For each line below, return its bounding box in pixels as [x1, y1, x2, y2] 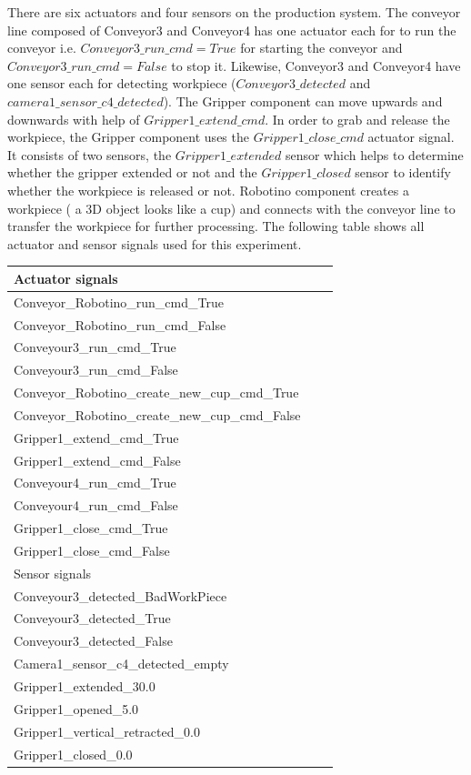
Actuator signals [14, 268, 118, 287]
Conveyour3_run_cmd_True [14, 337, 176, 357]
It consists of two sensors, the [7, 145, 172, 164]
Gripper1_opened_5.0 [14, 699, 139, 718]
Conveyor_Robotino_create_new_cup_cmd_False [14, 405, 301, 424]
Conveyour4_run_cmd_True [14, 473, 176, 492]
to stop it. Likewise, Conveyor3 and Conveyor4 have [171, 55, 461, 75]
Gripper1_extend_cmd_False [14, 450, 181, 469]
